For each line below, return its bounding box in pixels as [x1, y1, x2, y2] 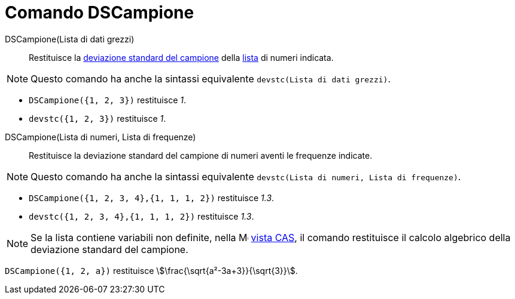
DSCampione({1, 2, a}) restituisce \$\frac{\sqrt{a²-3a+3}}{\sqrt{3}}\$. [5, 265, 298, 276]
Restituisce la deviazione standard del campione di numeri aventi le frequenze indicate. [29, 150, 373, 161]
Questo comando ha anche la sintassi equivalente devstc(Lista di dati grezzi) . [31, 72, 391, 85]
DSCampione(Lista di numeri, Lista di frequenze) [5, 131, 196, 142]
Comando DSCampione [5, 2, 194, 23]
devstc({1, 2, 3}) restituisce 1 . [29, 113, 166, 124]
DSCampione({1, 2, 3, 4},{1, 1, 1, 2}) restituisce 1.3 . [29, 192, 275, 203]
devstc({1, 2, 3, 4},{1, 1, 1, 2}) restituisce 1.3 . [29, 211, 254, 221]
